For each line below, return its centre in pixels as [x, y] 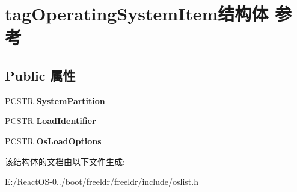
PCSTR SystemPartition [55, 100]
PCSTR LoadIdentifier [51, 121]
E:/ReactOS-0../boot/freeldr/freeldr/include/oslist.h [102, 181]
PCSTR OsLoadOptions [53, 141]
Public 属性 [40, 75]
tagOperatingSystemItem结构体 [137, 14]
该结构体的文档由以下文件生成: [65, 161]
